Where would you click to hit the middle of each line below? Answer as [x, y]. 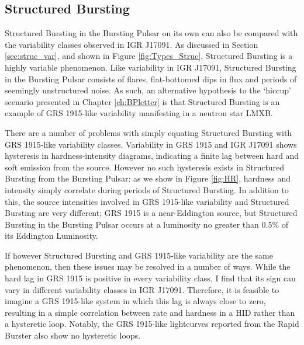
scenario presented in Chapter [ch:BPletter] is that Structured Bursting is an [142, 101]
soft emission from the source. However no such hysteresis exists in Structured [145, 167]
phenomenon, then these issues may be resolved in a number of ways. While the [148, 266]
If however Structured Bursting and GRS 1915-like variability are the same [139, 255]
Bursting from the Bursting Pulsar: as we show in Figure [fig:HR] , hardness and [148, 178]
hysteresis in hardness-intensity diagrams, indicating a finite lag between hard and [152, 156]
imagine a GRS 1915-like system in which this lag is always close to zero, [135, 301]
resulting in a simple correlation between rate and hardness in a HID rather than [150, 312]
